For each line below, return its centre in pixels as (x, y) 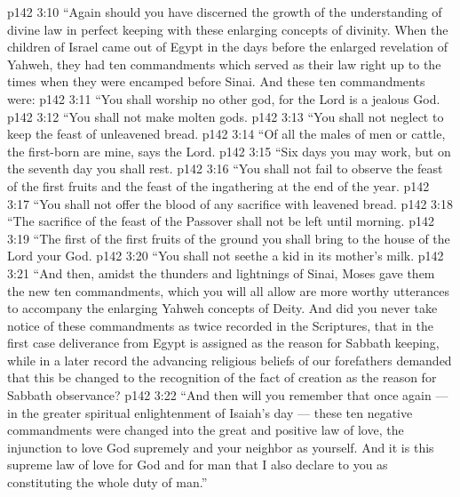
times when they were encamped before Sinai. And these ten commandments (216, 81)
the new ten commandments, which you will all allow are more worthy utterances (229, 290)
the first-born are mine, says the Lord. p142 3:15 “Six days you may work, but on (229, 151)
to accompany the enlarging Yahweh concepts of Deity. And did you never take (222, 308)
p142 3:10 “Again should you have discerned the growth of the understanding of (225, 12)
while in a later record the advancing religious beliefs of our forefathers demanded (230, 360)
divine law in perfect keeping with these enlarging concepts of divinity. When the (228, 29)
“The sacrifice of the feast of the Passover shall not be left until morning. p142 (221, 221)
